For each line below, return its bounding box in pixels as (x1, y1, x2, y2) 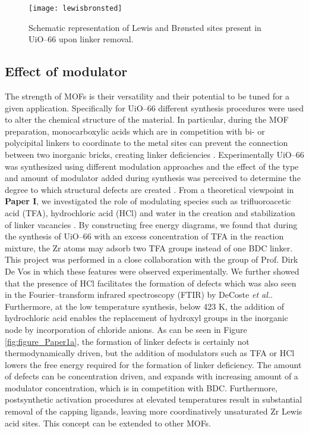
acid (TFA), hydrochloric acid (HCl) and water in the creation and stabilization (5, 206, 295, 219)
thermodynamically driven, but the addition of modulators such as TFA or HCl (5, 347, 295, 359)
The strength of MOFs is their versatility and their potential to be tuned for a (5, 90, 290, 102)
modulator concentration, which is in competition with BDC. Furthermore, (5, 381, 278, 394)
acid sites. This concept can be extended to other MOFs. (5, 416, 212, 429)
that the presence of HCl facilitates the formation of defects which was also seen (5, 276, 297, 289)
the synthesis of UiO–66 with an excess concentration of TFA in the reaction (5, 230, 284, 242)
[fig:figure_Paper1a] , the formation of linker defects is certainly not (5, 335, 250, 347)
